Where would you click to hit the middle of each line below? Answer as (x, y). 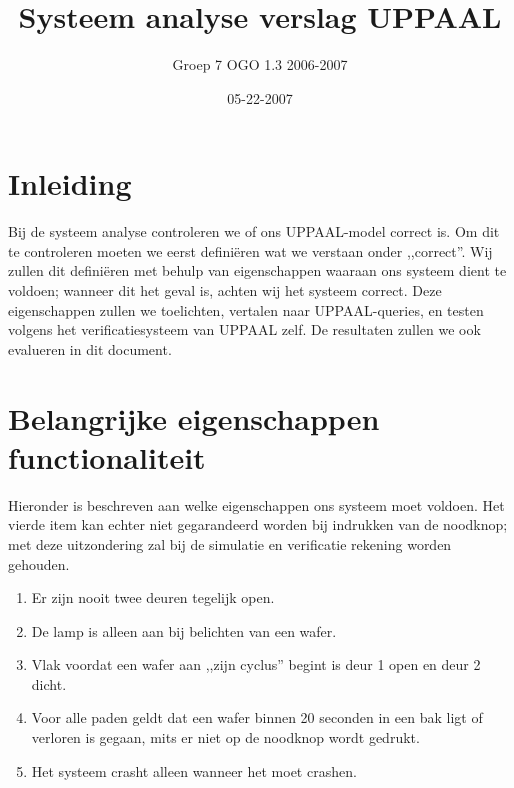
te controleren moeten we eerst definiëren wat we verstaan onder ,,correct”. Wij (250, 250)
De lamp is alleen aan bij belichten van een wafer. (184, 630)
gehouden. (39, 563)
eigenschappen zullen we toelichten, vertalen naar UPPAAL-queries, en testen (246, 309)
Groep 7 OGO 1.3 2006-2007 (260, 64)
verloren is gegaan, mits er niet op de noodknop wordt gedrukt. (225, 737)
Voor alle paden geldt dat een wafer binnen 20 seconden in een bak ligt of (257, 717)
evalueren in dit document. (90, 348)
